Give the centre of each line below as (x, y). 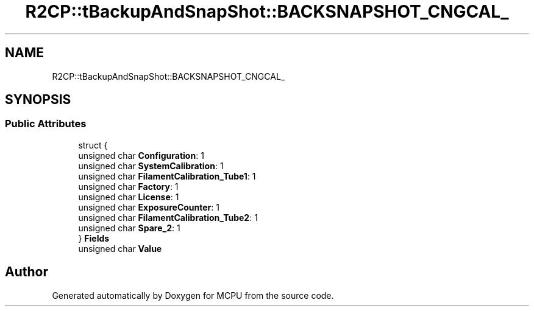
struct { (93, 145)
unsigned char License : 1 (129, 197)
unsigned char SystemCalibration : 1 (151, 166)
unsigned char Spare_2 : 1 (129, 228)
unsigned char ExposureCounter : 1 (149, 207)
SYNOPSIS (38, 100)
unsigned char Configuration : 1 (141, 155)
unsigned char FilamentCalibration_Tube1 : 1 (167, 176)
